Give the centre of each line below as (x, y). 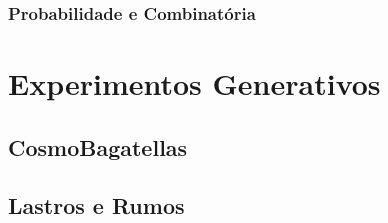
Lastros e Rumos (96, 205)
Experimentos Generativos (194, 83)
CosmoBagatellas (98, 146)
